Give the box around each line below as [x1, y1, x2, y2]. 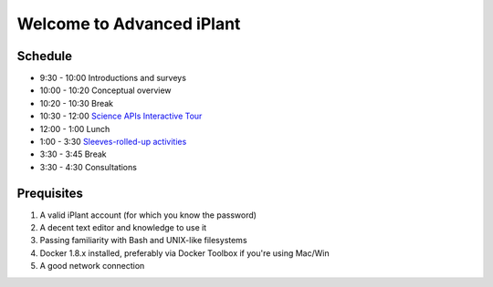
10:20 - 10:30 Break [39, 97, 114, 108]
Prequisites [16, 185, 84, 200]
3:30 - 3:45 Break [39, 149, 107, 159]
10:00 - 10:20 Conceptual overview [39, 85, 173, 96]
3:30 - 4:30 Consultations [39, 161, 137, 172]
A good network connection [39, 261, 145, 272]
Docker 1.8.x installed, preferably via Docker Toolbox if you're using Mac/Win [39, 247, 330, 259]
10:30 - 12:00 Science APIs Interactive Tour [39, 110, 203, 122]
